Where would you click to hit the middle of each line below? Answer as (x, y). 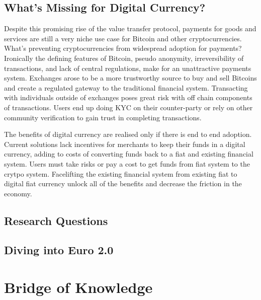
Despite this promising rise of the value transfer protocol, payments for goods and (130, 28)
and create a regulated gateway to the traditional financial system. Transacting (126, 87)
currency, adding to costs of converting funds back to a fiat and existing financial (129, 154)
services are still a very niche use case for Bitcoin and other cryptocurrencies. (123, 38)
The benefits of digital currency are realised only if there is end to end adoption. (128, 134)
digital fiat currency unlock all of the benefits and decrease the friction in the (123, 183)
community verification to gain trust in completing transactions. (103, 117)
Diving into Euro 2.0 (59, 250)
